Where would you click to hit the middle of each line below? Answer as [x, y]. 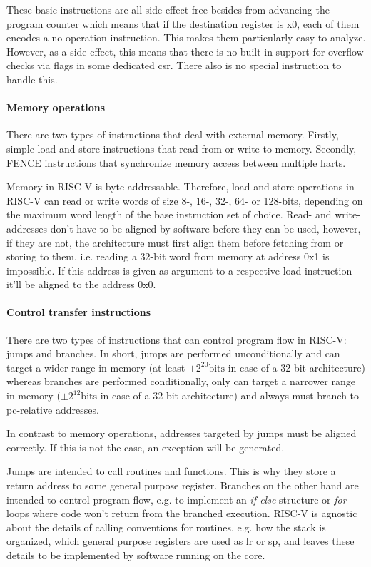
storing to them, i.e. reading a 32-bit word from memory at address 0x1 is [168, 256]
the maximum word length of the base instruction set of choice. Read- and [169, 214]
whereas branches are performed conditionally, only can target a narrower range [181, 381]
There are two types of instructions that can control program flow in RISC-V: [177, 339]
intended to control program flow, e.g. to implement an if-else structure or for [177, 499]
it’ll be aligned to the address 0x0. [81, 284]
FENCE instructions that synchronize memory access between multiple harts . [176, 162]
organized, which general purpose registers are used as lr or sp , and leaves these [181, 541]
